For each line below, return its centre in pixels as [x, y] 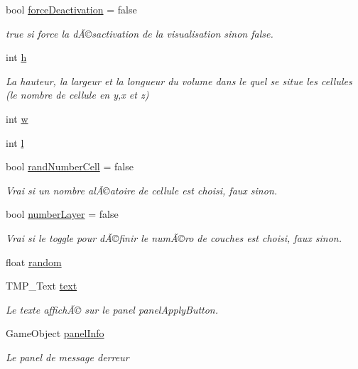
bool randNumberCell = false [70, 166]
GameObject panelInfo [55, 333]
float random [34, 261]
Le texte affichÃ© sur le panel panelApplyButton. [112, 309]
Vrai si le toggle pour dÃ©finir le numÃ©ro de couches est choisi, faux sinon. [174, 237]
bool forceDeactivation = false [71, 9]
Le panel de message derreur [67, 357]
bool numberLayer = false [62, 214]
